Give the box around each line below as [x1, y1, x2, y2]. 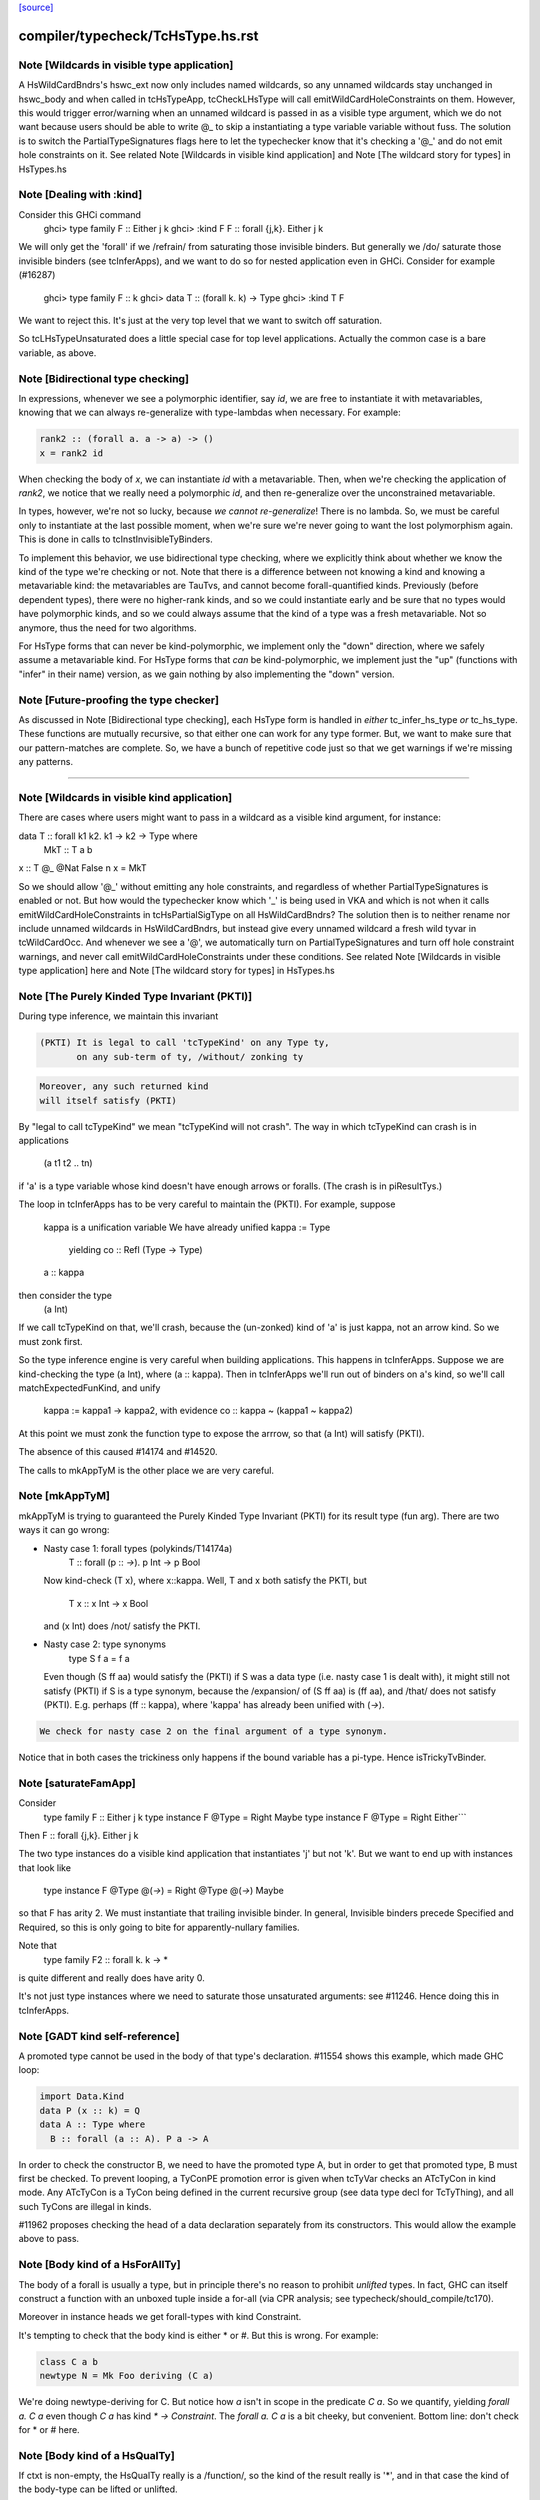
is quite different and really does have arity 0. [18, 1972, 205, 1984]
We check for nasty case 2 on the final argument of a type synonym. [39, 1726, 388, 1737]
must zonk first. [18, 1335, 84, 1347]
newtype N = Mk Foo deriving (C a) [39, 2370, 214, 2382]
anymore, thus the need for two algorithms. [18, 621, 197, 634]
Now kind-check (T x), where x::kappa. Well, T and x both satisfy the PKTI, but [43, 1575, 367, 1587]
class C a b [39, 2356, 99, 2367]
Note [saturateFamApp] [18, 1776, 137, 1790]
